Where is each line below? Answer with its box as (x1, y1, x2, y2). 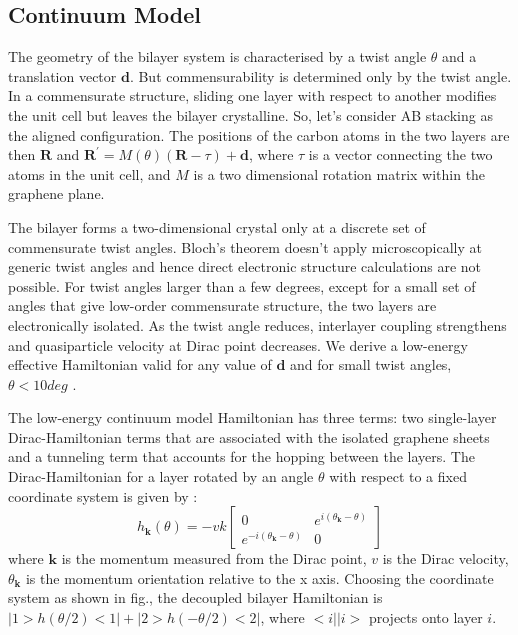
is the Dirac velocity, (382, 548, 509, 569)
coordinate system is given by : (8, 485, 198, 506)
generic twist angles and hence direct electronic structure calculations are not (8, 256, 482, 277)
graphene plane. (8, 183, 105, 204)
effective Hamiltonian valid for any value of (8, 354, 272, 375)
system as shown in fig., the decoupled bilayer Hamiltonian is (8, 587, 383, 608)
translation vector (8, 65, 117, 86)
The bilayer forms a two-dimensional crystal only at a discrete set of (8, 216, 426, 237)
